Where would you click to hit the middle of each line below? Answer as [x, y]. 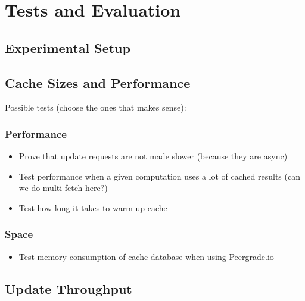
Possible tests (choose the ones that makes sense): [96, 107]
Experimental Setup [68, 47]
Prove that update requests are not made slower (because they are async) [153, 156]
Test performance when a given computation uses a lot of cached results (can [159, 176]
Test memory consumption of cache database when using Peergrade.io [146, 256]
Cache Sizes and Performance [98, 82]
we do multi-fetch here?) [63, 188]
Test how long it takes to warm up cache [93, 207]
